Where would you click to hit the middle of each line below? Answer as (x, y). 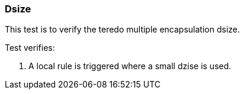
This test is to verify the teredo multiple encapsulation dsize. (122, 30)
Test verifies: (30, 48)
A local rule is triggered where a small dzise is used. (130, 66)
